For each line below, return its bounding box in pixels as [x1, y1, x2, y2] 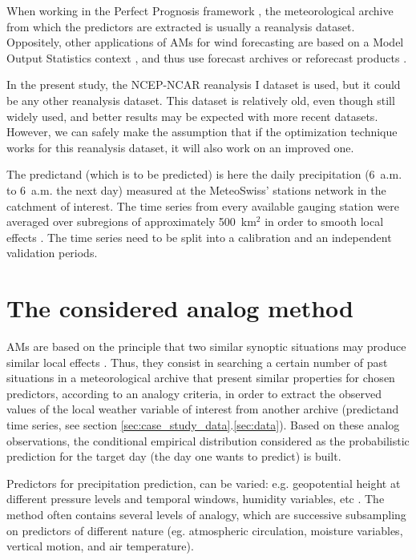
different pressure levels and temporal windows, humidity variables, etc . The [6, 490, 385, 507]
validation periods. [6, 244, 98, 261]
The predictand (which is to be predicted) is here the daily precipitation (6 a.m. [6, 166, 402, 183]
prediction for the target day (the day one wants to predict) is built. [6, 448, 341, 465]
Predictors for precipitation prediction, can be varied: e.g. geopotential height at [6, 474, 401, 491]
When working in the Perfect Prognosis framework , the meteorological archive [6, 2, 394, 18]
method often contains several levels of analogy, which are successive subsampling [6, 506, 406, 522]
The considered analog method [6, 292, 353, 324]
